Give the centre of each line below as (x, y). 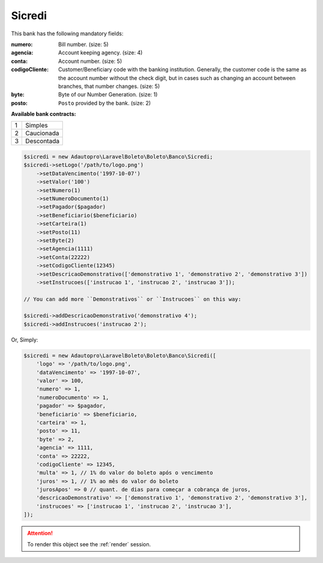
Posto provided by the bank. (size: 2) (105, 103)
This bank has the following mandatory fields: (67, 34)
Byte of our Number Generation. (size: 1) (108, 95)
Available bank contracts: (44, 114)
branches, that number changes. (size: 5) (109, 86)
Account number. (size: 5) (90, 61)
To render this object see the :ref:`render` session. (89, 544)
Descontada (42, 141)
